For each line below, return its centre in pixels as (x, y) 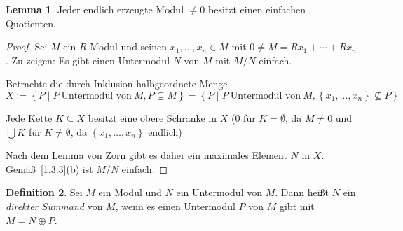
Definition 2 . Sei (44, 192)
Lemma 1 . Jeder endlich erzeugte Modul (95, 9)
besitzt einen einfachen (257, 9)
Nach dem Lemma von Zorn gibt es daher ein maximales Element (146, 155)
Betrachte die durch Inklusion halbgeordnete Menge (117, 84)
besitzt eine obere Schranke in (152, 117)
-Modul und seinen (127, 47)
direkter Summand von (54, 205)
